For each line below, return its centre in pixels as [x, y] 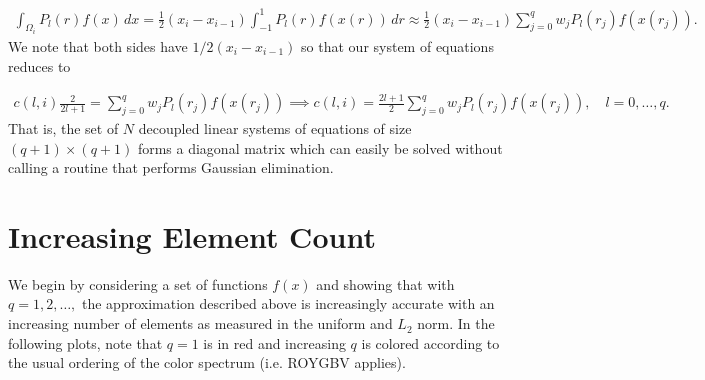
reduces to [39, 65]
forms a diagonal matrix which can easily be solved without [320, 147]
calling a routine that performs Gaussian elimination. [171, 167]
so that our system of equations [397, 45]
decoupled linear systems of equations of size [275, 127]
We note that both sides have [98, 45]
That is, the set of [63, 127]
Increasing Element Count [192, 235]
